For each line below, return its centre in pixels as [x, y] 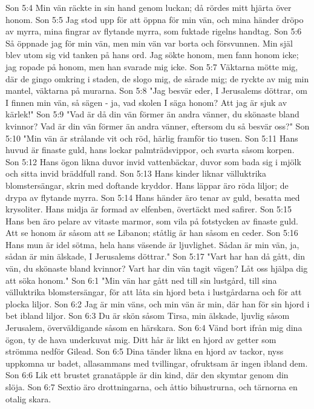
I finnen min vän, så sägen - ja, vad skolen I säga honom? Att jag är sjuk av [146, 102]
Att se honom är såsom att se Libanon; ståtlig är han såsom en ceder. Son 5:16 [152, 233]
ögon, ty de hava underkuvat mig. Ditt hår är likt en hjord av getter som [141, 339]
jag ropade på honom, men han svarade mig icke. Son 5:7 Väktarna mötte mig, [152, 66]
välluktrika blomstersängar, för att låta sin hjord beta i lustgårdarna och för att [154, 292]
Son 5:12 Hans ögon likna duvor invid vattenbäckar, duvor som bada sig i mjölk [153, 161]
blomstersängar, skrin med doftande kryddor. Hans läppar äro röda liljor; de [147, 185]
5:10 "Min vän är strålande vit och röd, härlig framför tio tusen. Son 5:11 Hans [152, 138]
